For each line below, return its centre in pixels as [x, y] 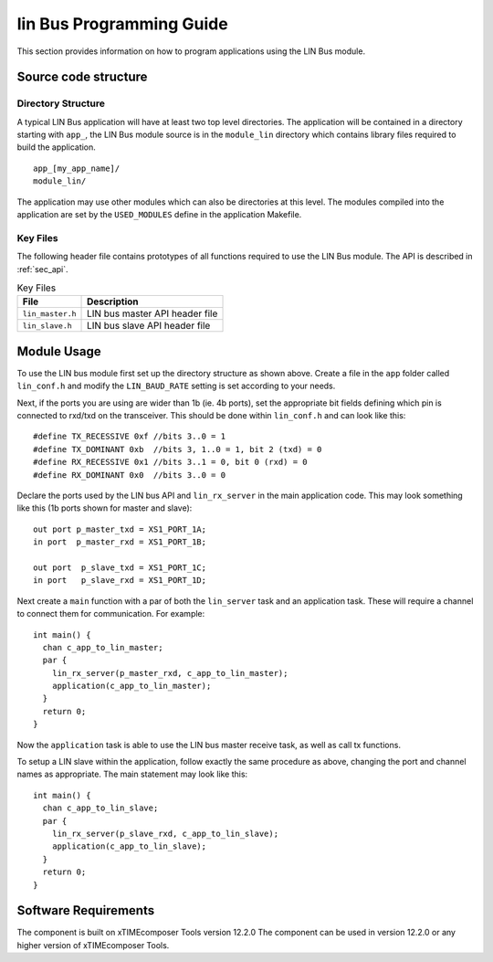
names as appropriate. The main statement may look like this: [132, 774]
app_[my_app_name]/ [77, 168]
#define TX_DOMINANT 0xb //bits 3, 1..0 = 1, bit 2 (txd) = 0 [178, 449]
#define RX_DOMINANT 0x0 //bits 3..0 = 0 [130, 475]
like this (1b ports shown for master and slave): [105, 508]
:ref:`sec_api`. [42, 269]
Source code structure [82, 77]
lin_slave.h [47, 326]
